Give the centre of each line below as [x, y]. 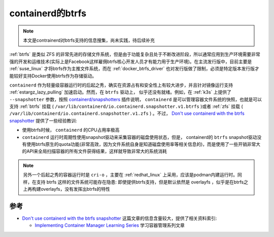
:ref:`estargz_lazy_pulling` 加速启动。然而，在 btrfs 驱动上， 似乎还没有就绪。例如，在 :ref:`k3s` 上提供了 [121, 92]
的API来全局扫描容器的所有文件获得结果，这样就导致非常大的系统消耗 [95, 151]
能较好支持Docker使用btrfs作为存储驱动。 [53, 76]
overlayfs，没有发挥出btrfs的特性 [75, 189]
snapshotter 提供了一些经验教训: [43, 121]
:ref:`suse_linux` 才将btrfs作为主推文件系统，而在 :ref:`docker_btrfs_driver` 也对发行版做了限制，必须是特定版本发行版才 [134, 69]
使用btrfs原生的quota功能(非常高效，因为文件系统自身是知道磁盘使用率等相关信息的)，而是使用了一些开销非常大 [143, 144]
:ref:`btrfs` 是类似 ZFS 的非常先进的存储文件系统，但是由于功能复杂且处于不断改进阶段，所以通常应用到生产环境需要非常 [135, 54]
